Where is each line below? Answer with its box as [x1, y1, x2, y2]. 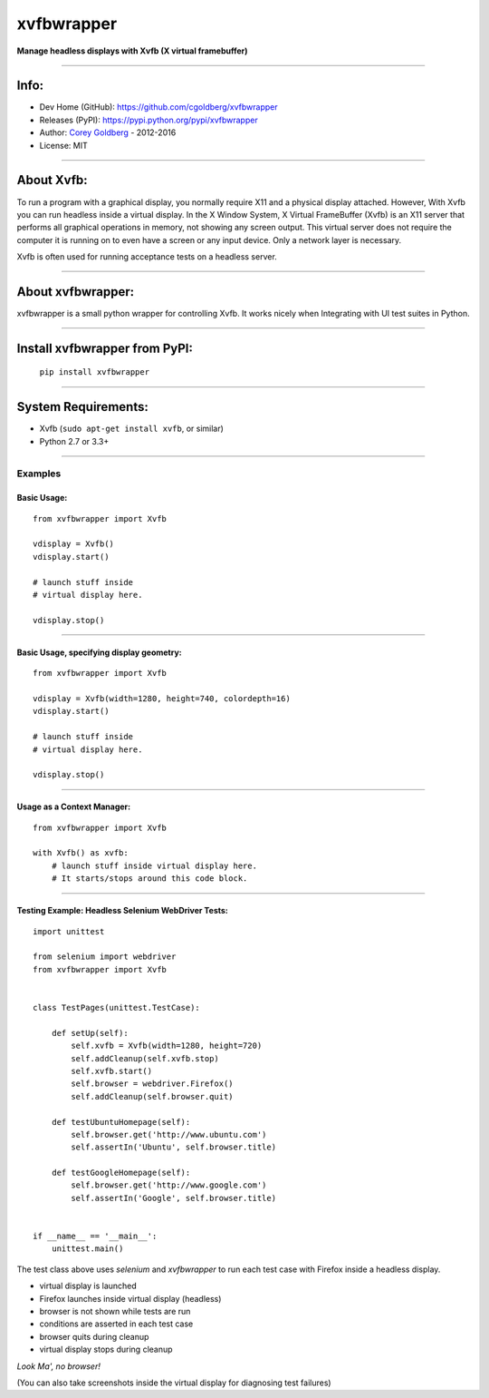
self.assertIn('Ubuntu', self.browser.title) [71, 1142, 276, 1152]
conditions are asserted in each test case [39, 1318, 194, 1329]
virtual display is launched [39, 1280, 138, 1292]
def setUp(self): [51, 1028, 129, 1038]
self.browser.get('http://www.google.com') [71, 1180, 267, 1190]
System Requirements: [16, 399, 149, 415]
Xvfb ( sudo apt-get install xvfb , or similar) [39, 423, 224, 435]
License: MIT [39, 140, 88, 151]
